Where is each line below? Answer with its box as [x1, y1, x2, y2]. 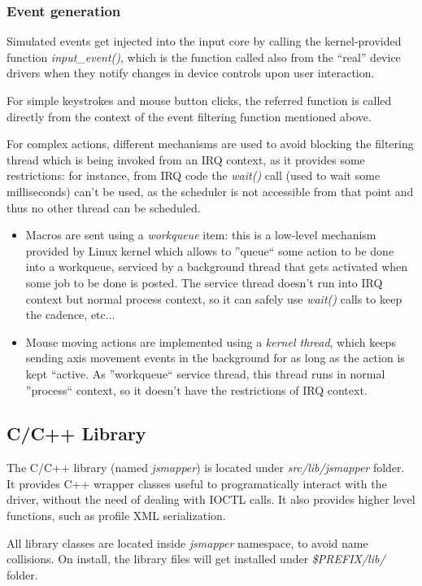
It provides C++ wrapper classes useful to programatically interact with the [7, 474, 387, 492]
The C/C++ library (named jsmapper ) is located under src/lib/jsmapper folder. [7, 459, 405, 476]
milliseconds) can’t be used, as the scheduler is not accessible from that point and [7, 182, 414, 199]
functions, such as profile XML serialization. [7, 507, 226, 524]
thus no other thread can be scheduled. [7, 199, 201, 216]
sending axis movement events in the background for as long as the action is [25, 349, 405, 366]
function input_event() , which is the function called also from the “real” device [7, 48, 401, 65]
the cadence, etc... [25, 306, 115, 323]
